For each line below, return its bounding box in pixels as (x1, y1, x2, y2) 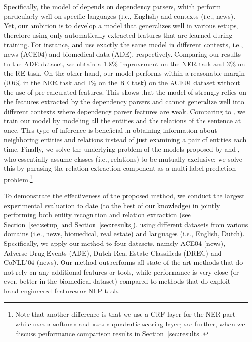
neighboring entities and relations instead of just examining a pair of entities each (4, 134, 247, 145)
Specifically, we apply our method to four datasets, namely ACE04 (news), (4, 238, 226, 248)
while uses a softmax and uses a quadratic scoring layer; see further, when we (15, 319, 245, 329)
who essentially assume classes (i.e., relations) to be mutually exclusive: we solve (4, 153, 242, 163)
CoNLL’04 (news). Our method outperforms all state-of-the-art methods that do (4, 257, 243, 267)
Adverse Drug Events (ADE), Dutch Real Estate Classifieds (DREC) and (4, 247, 222, 258)
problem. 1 (4, 173, 33, 184)
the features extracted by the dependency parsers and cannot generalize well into (4, 96, 244, 106)
